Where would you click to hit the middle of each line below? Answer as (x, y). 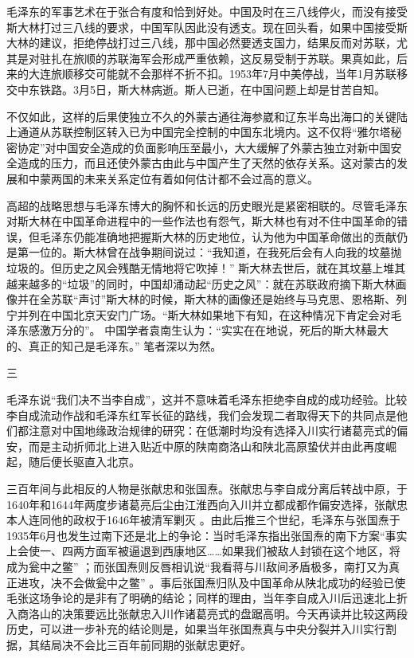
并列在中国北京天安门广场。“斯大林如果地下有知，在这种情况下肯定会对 (204, 314)
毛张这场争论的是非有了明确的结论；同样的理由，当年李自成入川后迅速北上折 (207, 598)
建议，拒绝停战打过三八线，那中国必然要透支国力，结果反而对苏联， (218, 43)
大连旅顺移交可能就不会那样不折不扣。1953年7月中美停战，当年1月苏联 (212, 74)
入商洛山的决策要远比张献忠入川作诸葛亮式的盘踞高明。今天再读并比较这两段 (207, 613)
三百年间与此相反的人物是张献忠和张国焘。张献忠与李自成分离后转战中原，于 (207, 489)
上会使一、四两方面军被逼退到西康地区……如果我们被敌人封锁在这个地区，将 (203, 551)
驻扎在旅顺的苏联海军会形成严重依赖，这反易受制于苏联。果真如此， (218, 58)
